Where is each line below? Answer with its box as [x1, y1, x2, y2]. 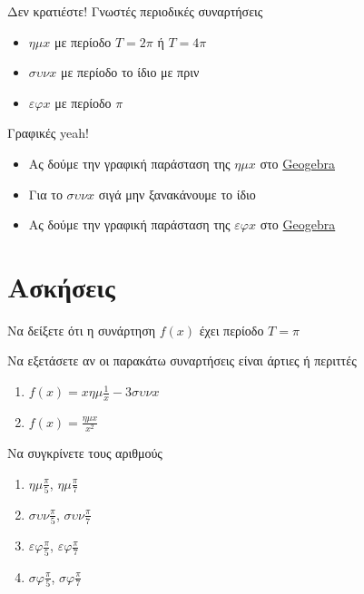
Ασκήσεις [7, 268, 115, 305]
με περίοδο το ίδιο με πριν [60, 63, 200, 82]
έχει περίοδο [199, 320, 264, 339]
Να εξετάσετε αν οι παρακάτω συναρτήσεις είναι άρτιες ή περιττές [7, 351, 357, 370]
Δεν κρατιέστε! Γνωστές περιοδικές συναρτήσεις [7, 2, 263, 20]
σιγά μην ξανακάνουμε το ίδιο [98, 184, 256, 203]
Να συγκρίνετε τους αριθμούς [7, 443, 162, 463]
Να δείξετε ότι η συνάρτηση [7, 320, 156, 339]
